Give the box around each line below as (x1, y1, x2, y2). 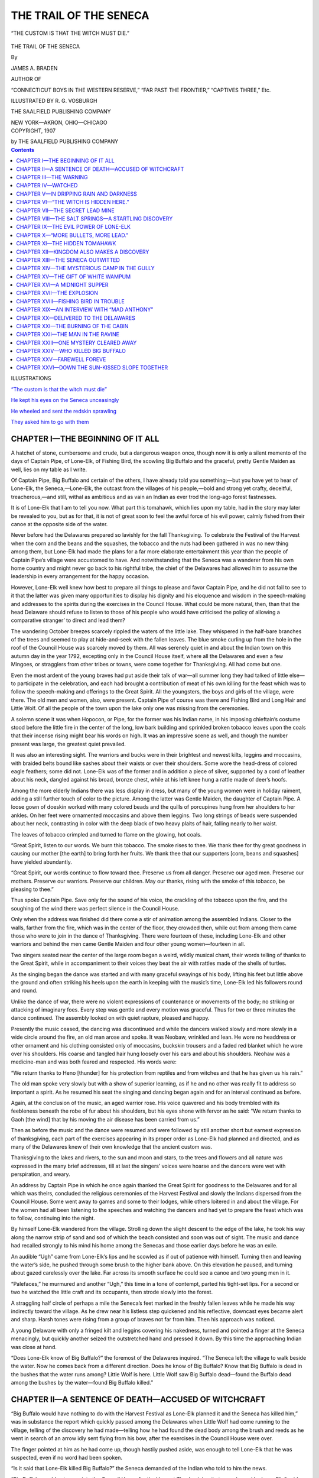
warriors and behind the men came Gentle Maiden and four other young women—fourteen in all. (11, 941, 245, 948)
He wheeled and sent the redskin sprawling (11, 407, 117, 414)
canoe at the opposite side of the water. (11, 520, 108, 527)
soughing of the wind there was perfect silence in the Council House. (11, 905, 180, 912)
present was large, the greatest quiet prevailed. (11, 740, 126, 747)
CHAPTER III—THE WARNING (16, 174, 88, 181)
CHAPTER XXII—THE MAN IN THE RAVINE (16, 331, 119, 338)
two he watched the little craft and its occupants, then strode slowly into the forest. (11, 1289, 213, 1296)
